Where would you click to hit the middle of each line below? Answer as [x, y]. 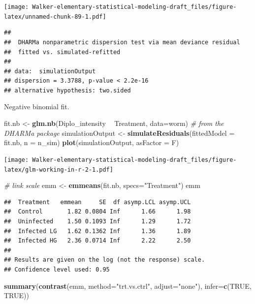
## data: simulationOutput [50, 71]
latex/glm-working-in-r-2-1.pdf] [59, 169]
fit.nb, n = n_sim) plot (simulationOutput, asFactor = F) [92, 142]
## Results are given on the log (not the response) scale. [105, 260]
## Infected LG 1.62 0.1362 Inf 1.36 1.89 [97, 231]
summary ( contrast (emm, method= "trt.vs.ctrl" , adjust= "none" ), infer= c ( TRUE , [128, 286]
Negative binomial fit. [37, 106]
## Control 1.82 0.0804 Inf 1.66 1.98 [97, 212]
